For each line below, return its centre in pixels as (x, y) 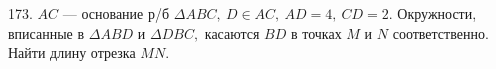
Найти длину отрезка (72, 52)
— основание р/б (116, 13)
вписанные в (46, 32)
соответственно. (440, 32)
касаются (232, 32)
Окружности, (437, 13)
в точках (316, 32)
